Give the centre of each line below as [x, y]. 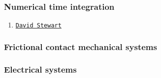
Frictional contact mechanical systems [80, 46]
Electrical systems [40, 69]
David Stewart [38, 26]
